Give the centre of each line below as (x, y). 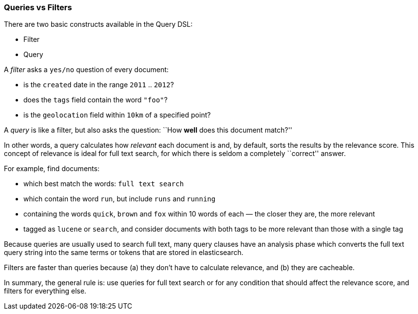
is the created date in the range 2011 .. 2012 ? (99, 85)
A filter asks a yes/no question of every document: (86, 70)
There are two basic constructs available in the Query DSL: (98, 24)
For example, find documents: (52, 169)
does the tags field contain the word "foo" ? (95, 100)
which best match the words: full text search (104, 184)
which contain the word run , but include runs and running (120, 199)
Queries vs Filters (38, 7)
